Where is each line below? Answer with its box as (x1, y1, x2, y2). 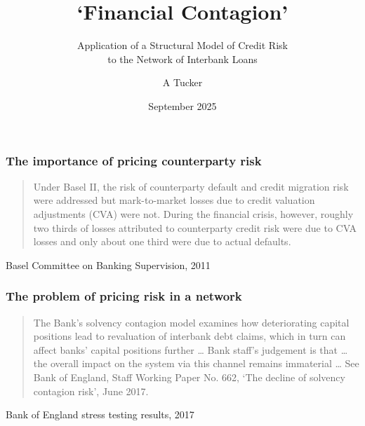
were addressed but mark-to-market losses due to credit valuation (33, 193, 315, 207)
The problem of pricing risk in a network (6, 287, 242, 305)
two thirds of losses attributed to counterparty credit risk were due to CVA (33, 220, 357, 235)
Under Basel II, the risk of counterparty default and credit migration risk (33, 179, 349, 193)
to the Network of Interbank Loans (107, 51, 258, 66)
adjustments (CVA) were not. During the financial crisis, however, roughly (33, 206, 354, 221)
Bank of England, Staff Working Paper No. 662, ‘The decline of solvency (33, 369, 345, 384)
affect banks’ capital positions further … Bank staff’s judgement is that (33, 342, 338, 357)
